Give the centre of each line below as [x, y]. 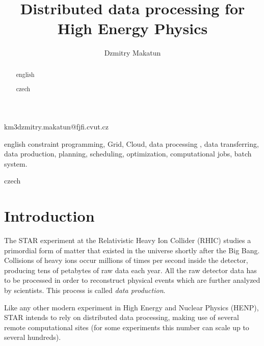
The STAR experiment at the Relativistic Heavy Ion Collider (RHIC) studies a [128, 240]
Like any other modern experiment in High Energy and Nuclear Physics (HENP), [131, 307]
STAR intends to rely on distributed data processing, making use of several [122, 317]
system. [16, 163]
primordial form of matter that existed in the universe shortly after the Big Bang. [132, 250]
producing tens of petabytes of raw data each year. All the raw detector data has [130, 270]
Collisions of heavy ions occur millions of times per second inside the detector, [126, 260]
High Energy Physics [133, 28]
